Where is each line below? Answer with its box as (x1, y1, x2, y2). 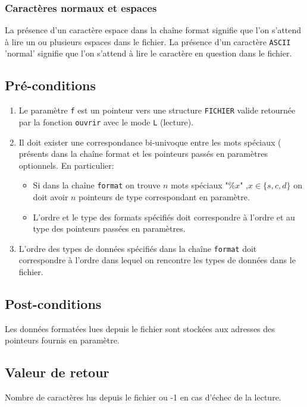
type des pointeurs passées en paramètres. (33, 222, 186, 235)
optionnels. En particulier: (18, 159, 114, 171)
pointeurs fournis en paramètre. (5, 334, 120, 346)
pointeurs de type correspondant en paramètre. (79, 191, 250, 203)
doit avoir (33, 191, 68, 203)
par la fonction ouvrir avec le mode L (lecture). (18, 115, 194, 128)
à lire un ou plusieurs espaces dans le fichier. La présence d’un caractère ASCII (5, 35, 291, 48)
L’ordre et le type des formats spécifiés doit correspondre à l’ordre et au (33, 210, 295, 223)
